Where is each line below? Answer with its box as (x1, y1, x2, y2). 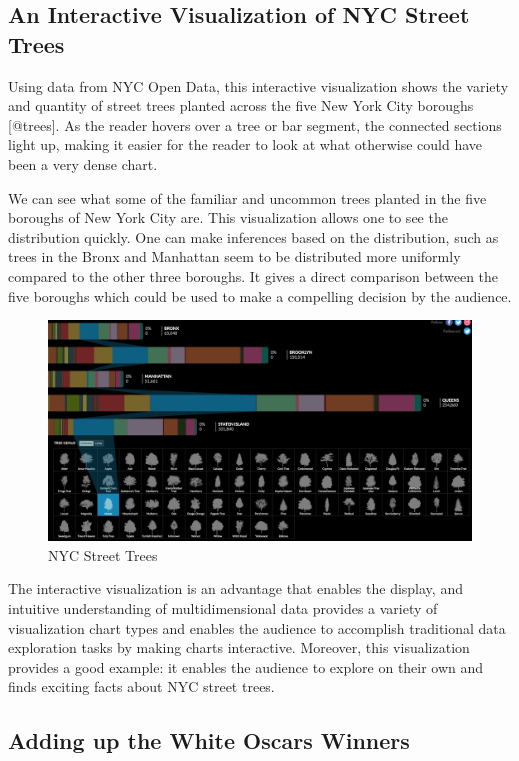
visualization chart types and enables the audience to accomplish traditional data (8, 617, 506, 638)
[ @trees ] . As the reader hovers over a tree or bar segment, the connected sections (8, 114, 502, 135)
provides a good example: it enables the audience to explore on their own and (8, 656, 484, 677)
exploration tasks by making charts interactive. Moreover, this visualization (8, 637, 470, 658)
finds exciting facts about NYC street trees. (8, 676, 275, 697)
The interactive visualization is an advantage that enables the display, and (8, 578, 463, 599)
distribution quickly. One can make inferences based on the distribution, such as (8, 226, 499, 247)
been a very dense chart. (8, 153, 158, 174)
